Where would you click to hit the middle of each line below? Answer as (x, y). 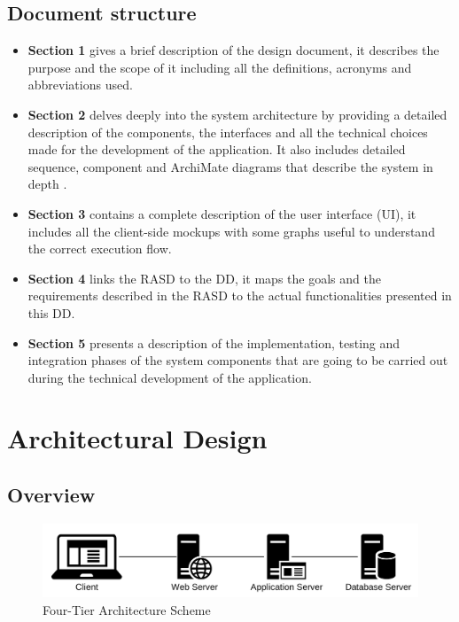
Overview (51, 495)
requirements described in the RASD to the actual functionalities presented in (240, 295)
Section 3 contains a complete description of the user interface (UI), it (222, 213)
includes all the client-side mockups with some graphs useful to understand (231, 231)
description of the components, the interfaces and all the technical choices (228, 132)
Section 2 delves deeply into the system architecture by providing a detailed (237, 114)
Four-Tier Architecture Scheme (127, 609)
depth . (47, 184)
